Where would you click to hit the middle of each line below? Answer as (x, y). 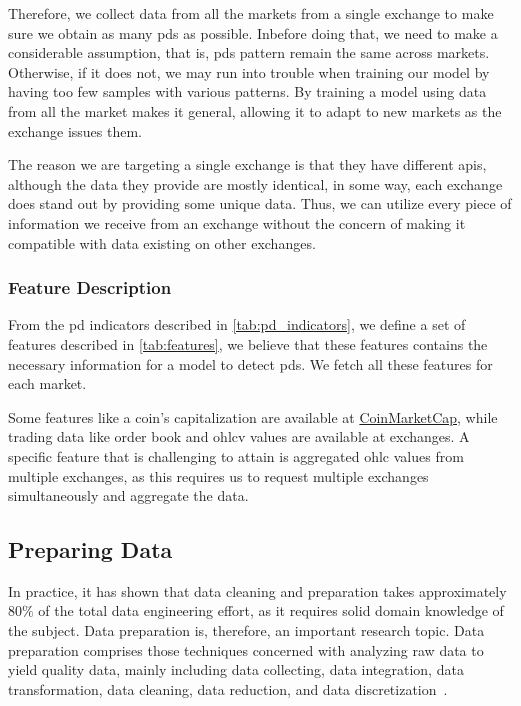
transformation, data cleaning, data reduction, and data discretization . (228, 688)
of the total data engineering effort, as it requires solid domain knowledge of (271, 610)
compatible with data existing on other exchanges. (162, 242)
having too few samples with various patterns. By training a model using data (247, 91)
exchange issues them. (75, 130)
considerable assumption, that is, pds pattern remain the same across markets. (249, 52)
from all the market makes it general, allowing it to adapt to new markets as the (255, 110)
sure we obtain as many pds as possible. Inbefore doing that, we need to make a (253, 32)
